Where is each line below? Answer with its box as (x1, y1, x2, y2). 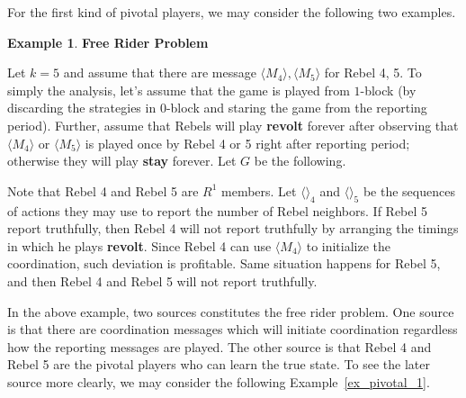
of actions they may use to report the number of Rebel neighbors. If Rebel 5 (7, 201, 428, 220)
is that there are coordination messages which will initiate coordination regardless (7, 320, 458, 339)
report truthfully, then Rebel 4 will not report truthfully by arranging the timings (7, 219, 459, 238)
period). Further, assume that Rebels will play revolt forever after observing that (7, 115, 459, 134)
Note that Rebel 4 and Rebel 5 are (7, 181, 199, 200)
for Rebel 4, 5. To (324, 63, 422, 82)
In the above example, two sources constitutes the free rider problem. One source (7, 302, 454, 321)
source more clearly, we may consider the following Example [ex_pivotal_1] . (7, 372, 430, 391)
